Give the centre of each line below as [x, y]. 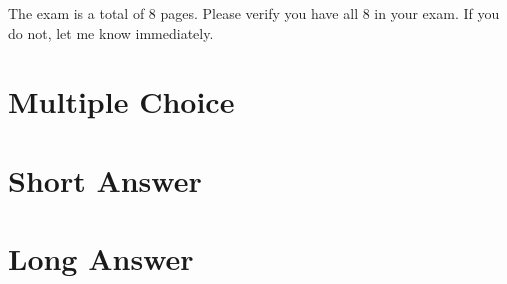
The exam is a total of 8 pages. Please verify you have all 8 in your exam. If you [254, 13]
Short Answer [105, 179]
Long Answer [101, 258]
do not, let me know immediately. [111, 32]
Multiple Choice [121, 101]
